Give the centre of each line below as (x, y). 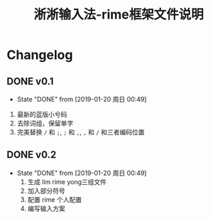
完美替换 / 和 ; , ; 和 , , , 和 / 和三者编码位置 (81, 132)
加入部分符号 (46, 191)
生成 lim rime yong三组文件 (67, 181)
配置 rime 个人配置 (55, 199)
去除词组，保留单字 (45, 123)
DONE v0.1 (30, 81)
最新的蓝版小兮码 (42, 114)
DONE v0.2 (32, 155)
